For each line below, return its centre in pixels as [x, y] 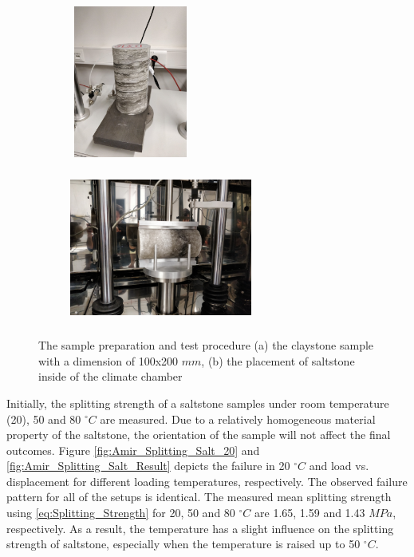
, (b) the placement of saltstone [278, 360]
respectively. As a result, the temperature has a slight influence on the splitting [200, 528]
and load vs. [339, 466]
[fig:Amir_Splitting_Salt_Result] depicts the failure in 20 [148, 466]
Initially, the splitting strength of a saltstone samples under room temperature [198, 403]
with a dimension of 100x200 [108, 360]
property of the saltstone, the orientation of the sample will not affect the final [199, 435]
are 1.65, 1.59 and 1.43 [310, 513]
